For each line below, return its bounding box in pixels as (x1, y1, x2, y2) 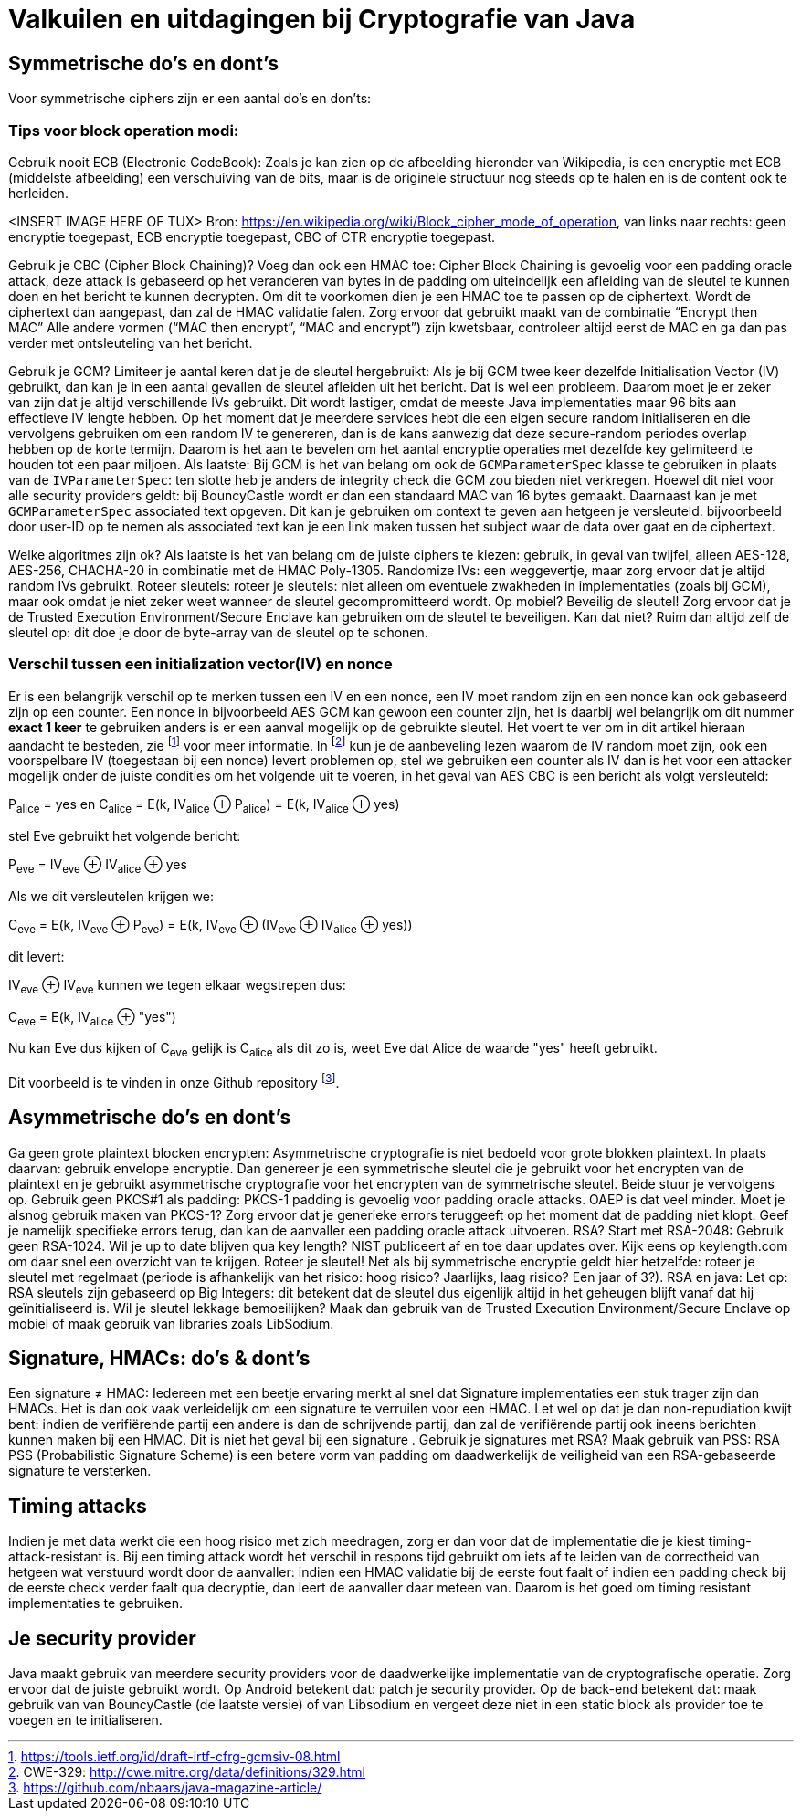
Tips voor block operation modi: (8, 121, 239, 140)
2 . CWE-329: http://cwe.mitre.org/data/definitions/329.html (8, 1764, 365, 1781)
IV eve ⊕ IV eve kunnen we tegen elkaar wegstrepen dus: (8, 976, 346, 996)
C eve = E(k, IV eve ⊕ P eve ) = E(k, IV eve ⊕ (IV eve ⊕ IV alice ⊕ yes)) (8, 916, 413, 936)
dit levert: (8, 948, 65, 964)
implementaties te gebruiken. (8, 1595, 184, 1612)
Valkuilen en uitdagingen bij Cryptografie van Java (8, 4, 636, 35)
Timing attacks (8, 1494, 147, 1518)
